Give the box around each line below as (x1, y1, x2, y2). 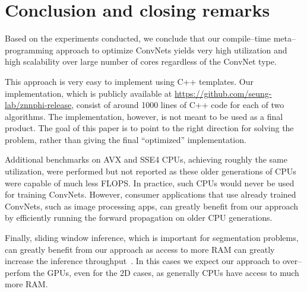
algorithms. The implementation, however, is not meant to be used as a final (5, 110, 283, 122)
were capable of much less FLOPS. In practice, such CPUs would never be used (5, 176, 295, 189)
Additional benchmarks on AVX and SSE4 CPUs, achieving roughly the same (5, 153, 287, 166)
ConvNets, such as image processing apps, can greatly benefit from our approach (5, 199, 299, 212)
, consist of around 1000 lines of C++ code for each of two (71, 99, 284, 111)
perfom (5, 266, 30, 278)
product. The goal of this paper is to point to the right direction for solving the (5, 122, 294, 134)
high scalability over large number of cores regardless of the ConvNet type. (5, 55, 277, 68)
